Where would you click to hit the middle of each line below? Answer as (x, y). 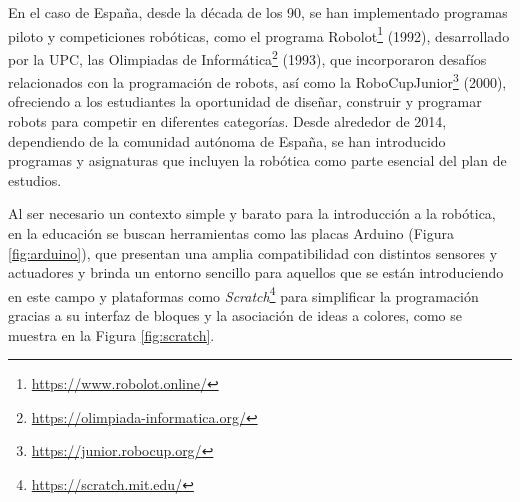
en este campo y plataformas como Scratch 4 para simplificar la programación (243, 294)
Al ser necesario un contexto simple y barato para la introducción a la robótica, (252, 213)
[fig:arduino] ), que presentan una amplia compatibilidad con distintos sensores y (253, 252)
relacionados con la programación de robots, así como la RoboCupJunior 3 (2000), (257, 80)
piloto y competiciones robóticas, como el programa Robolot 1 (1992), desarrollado (259, 34)
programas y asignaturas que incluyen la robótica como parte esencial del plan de (257, 160)
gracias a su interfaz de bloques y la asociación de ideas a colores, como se (235, 314)
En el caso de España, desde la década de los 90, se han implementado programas (258, 12)
